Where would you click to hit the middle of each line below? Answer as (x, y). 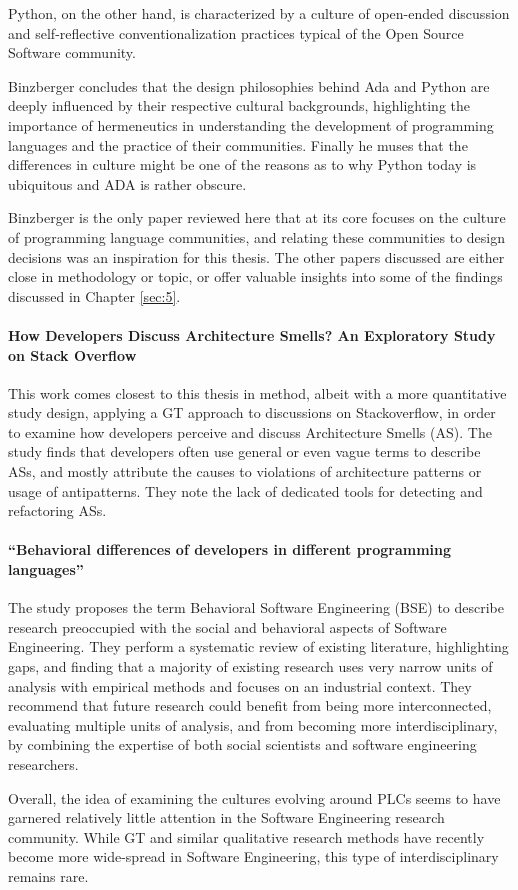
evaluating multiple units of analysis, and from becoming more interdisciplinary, (253, 724)
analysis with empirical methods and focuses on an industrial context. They (240, 685)
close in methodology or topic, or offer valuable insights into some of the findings (255, 276)
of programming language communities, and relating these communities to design (257, 236)
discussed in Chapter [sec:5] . (94, 295)
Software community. (72, 52)
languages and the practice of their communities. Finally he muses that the (238, 144)
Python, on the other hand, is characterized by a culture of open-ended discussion (259, 13)
